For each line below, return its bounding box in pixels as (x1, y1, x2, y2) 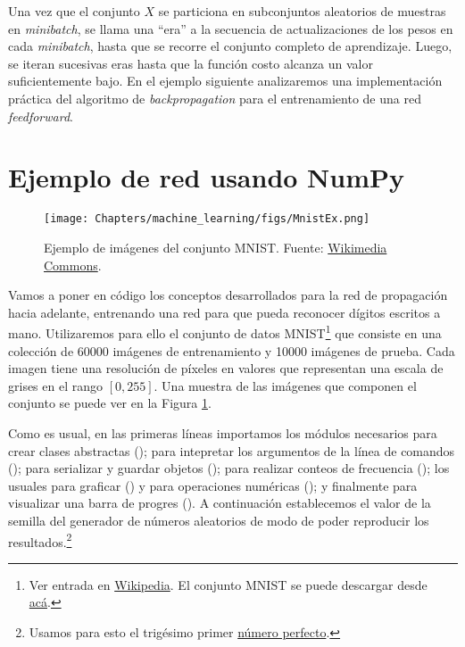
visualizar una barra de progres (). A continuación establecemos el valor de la (8, 494, 431, 512)
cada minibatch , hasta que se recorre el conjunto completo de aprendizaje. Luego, (8, 37, 453, 55)
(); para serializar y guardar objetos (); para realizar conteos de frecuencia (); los (8, 459, 450, 477)
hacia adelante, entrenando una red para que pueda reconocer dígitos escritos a (8, 303, 441, 321)
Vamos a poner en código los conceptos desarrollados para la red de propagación (8, 286, 448, 304)
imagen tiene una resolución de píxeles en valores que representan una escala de (8, 359, 444, 377)
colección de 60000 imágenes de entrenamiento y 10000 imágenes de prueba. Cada (8, 341, 455, 360)
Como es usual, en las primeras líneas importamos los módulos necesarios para (8, 423, 437, 442)
